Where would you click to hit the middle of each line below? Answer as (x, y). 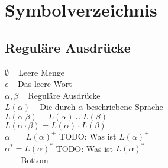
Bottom (35, 159)
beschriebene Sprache (125, 107)
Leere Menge (41, 72)
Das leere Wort (45, 84)
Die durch (58, 107)
